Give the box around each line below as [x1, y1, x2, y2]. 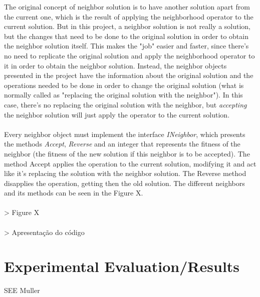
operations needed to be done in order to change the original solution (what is [4, 79, 244, 90]
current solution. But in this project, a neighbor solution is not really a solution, [4, 21, 250, 31]
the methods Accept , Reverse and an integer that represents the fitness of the [4, 138, 240, 149]
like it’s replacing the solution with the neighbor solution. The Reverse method [4, 168, 246, 178]
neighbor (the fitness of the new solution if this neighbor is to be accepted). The [4, 148, 250, 158]
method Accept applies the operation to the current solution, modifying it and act [4, 158, 256, 168]
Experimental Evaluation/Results [4, 256, 240, 276]
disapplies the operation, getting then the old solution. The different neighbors [4, 177, 245, 188]
